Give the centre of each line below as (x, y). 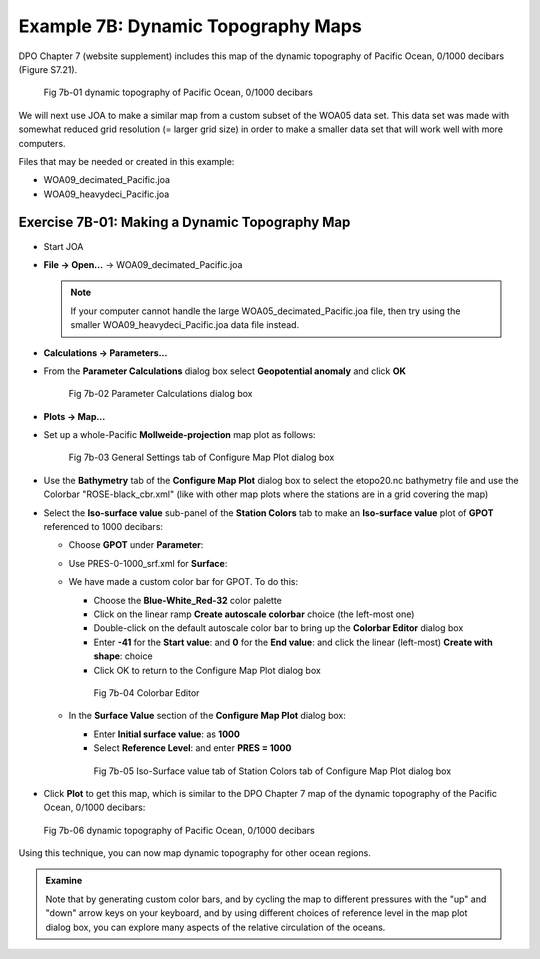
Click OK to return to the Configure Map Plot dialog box (207, 670)
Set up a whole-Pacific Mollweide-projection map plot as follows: (179, 435)
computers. (42, 143)
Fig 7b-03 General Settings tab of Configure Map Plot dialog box (201, 457)
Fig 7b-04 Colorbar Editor (146, 692)
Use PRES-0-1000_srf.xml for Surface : (148, 563)
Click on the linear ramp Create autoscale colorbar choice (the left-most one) (254, 614)
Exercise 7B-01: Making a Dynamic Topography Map (184, 222)
